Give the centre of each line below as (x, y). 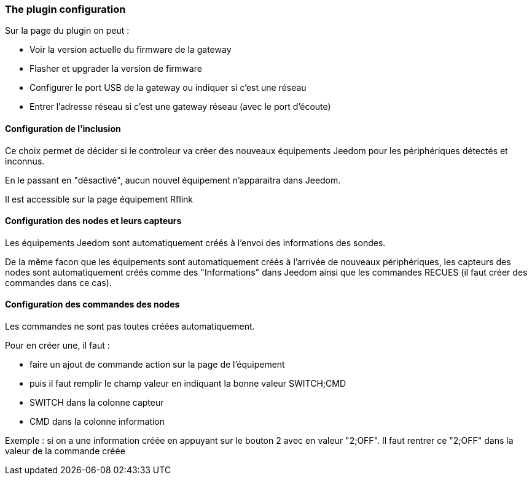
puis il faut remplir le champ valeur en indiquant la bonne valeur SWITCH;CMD (188, 384)
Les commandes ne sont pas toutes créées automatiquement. (130, 327)
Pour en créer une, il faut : (57, 346)
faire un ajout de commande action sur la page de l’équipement (157, 365)
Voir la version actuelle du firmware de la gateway (131, 50)
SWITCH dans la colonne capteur (97, 403)
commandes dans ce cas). (58, 282)
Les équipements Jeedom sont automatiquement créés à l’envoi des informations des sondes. (195, 242)
